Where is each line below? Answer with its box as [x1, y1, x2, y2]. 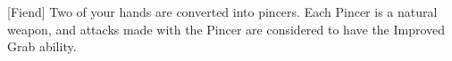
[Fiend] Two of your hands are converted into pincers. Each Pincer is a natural [7, 3, 438, 20]
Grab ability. [7, 37, 77, 56]
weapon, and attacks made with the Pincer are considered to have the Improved [7, 19, 446, 38]
